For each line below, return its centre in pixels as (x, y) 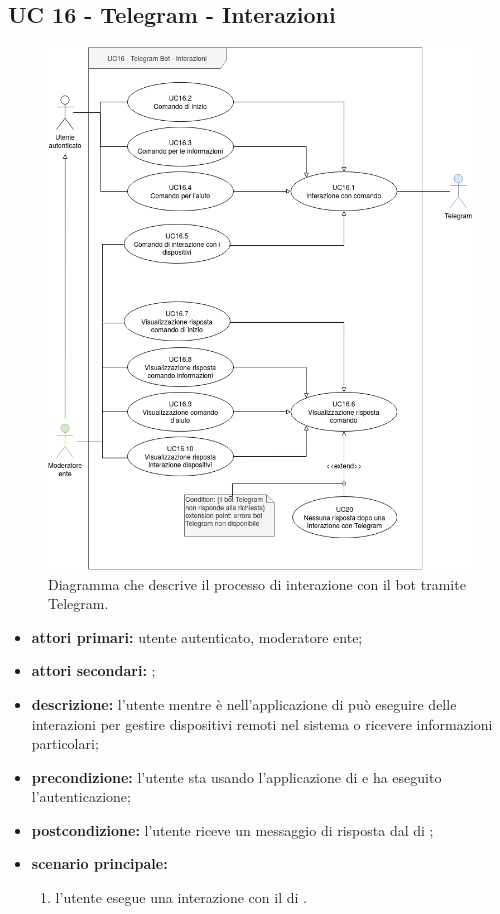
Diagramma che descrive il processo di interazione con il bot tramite (257, 583)
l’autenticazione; (81, 796)
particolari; (65, 743)
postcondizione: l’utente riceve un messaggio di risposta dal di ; (232, 829)
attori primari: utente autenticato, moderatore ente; (197, 636)
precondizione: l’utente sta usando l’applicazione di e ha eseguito (236, 776)
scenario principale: (99, 863)
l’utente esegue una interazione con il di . (181, 897)
